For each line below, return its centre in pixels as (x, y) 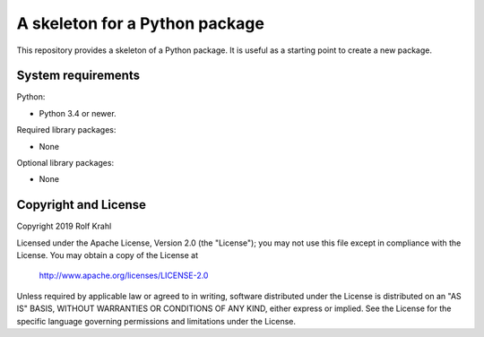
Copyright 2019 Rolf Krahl (64, 226)
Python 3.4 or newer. (78, 113)
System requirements (78, 76)
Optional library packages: (65, 163)
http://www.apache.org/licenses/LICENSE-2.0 (124, 276)
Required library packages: (66, 130)
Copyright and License (82, 205)
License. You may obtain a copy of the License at (108, 255)
